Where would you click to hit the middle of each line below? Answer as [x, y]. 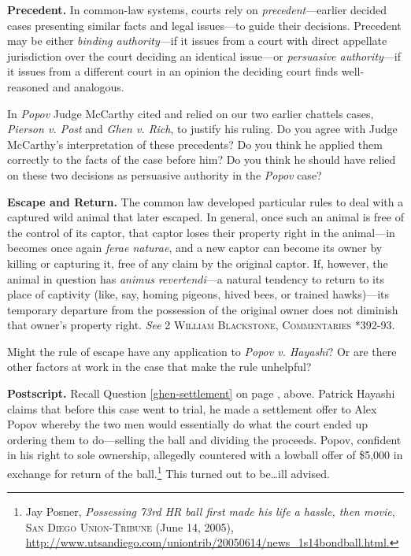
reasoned [28, 86]
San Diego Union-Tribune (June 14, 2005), [130, 526]
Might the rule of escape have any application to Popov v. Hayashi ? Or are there [202, 351]
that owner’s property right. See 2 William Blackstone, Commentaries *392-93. [201, 325]
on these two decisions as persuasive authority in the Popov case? [165, 174]
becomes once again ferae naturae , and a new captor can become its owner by [195, 248]
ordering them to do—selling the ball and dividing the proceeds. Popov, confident [204, 439]
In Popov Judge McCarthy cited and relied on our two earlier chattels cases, [191, 113]
